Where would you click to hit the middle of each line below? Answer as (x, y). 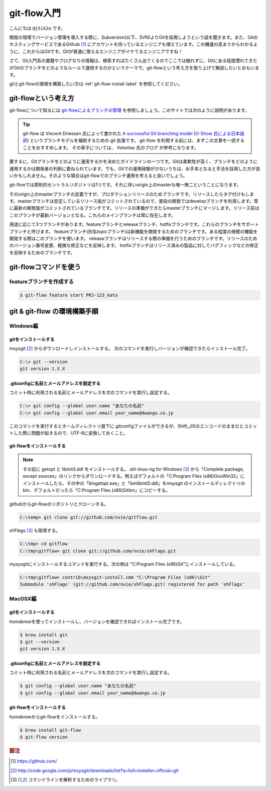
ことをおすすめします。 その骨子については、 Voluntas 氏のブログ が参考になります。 (111, 147)
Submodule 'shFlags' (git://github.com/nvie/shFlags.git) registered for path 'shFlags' (132, 584)
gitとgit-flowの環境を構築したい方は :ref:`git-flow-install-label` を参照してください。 (96, 84)
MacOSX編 (23, 599)
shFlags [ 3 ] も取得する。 (35, 531)
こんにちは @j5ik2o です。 (37, 28)
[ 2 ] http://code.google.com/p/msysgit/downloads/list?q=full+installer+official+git (95, 770)
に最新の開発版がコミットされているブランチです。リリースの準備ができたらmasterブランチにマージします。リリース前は (134, 208)
